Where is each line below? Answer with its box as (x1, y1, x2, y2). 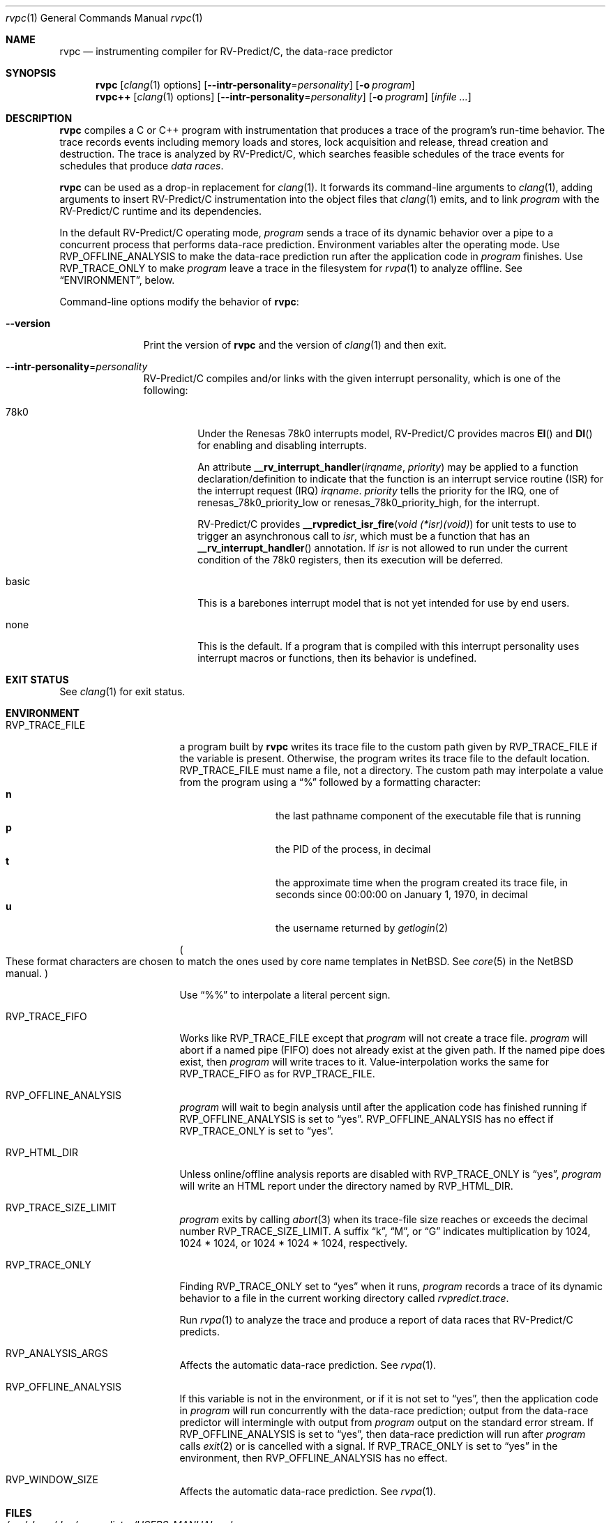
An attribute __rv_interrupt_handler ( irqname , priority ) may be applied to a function (197, 461, 579, 473)
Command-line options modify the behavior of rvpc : (59, 296, 299, 308)
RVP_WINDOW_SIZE (6, 1473, 98, 1485)
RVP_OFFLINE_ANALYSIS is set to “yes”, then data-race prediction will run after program (179, 1428, 586, 1440)
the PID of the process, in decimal (276, 843, 431, 855)
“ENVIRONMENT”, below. (59, 274, 175, 286)
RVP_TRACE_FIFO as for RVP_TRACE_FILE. (179, 1068, 375, 1079)
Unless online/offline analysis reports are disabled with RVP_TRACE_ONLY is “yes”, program (179, 1168, 602, 1180)
